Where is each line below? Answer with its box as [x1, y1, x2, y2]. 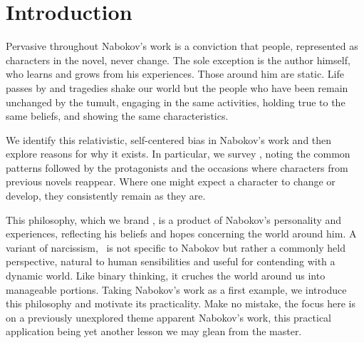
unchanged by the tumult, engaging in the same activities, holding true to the [6, 94, 345, 109]
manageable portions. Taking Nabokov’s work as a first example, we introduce [6, 282, 347, 297]
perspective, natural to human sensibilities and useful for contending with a [6, 254, 336, 269]
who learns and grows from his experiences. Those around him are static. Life [6, 66, 344, 81]
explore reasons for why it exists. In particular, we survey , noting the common [6, 146, 350, 161]
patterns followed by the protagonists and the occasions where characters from [6, 160, 348, 175]
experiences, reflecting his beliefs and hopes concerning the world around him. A [6, 226, 357, 241]
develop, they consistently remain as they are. [6, 188, 206, 203]
